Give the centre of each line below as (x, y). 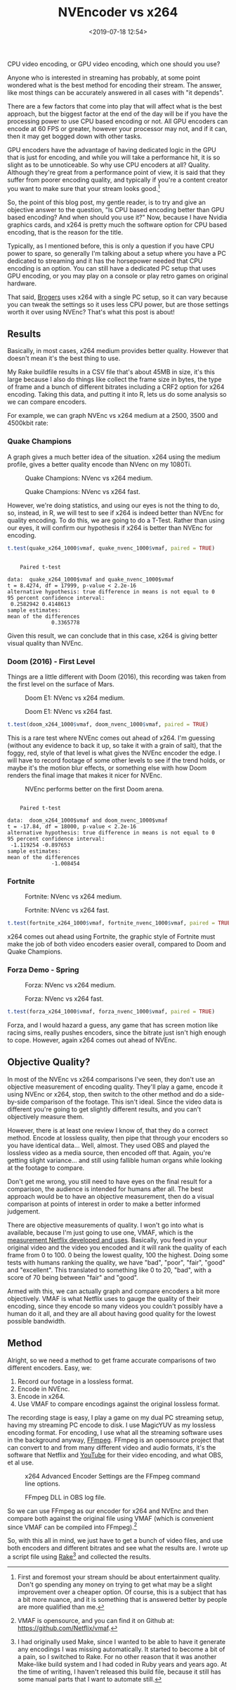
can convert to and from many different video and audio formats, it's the (112, 1447)
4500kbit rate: (28, 423)
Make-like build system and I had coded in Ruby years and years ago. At (122, 1665)
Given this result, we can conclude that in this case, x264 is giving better (112, 636)
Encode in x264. (41, 1396)
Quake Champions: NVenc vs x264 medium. (89, 478)
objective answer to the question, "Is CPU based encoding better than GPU (116, 209)
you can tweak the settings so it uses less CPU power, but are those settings (118, 304)
